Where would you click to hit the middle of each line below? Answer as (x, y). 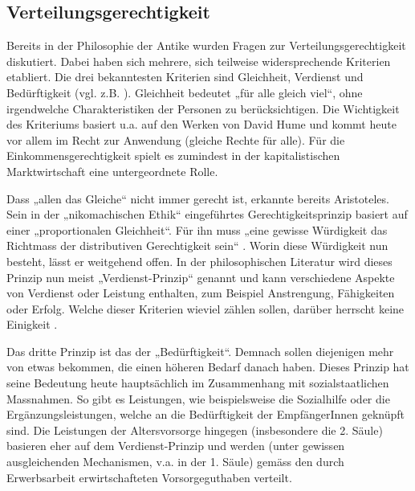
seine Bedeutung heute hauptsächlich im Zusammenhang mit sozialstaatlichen (198, 383)
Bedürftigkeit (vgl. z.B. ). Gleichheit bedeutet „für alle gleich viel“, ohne (185, 92)
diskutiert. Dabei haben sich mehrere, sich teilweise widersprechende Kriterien (199, 61)
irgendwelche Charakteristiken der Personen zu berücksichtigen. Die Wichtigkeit (203, 108)
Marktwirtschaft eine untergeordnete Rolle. (112, 171)
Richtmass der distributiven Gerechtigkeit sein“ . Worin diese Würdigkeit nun (197, 245)
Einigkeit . (32, 324)
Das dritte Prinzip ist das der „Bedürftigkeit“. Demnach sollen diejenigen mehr (200, 351)
